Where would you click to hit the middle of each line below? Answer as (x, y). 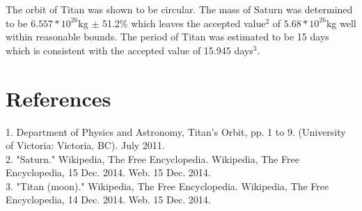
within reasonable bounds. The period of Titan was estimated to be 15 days (167, 37)
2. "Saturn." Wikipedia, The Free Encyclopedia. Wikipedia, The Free (152, 158)
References (58, 98)
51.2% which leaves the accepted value (184, 23)
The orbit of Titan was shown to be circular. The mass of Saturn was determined (179, 9)
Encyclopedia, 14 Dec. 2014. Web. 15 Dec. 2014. (108, 200)
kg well (341, 23)
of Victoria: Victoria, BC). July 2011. (85, 145)
